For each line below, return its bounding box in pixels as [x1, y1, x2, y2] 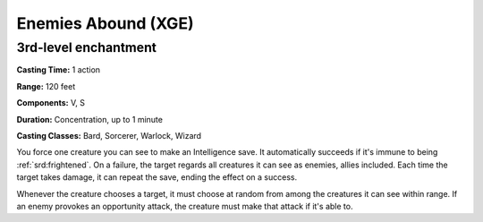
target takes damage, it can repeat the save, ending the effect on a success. [16, 172, 298, 183]
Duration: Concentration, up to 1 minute [16, 114, 163, 124]
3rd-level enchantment [16, 39, 157, 55]
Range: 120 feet [16, 81, 76, 91]
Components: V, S [16, 98, 85, 108]
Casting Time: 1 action [16, 64, 101, 75]
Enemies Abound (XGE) [16, 13, 194, 33]
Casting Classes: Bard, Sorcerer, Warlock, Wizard [16, 130, 201, 141]
